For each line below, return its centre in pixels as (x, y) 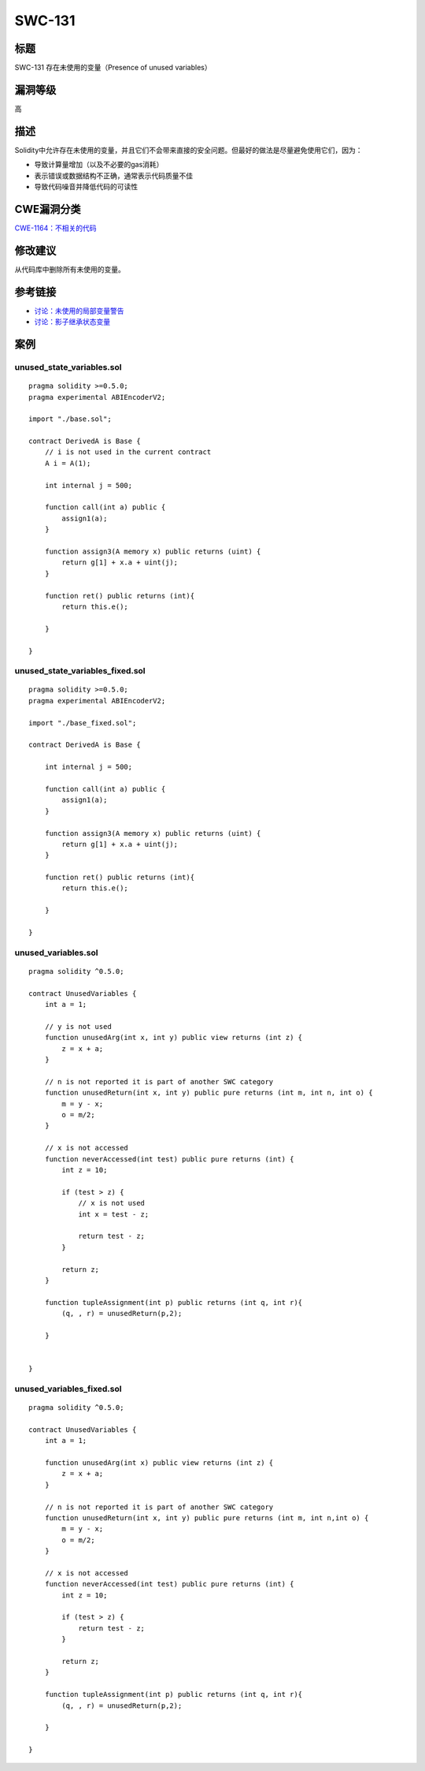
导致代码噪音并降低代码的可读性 (86, 187)
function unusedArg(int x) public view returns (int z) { (159, 1462)
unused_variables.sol (56, 953)
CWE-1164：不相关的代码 (55, 228)
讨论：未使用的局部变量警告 (79, 311)
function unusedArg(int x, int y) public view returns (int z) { (174, 1038)
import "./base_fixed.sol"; (83, 723)
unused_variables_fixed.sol (68, 1389)
